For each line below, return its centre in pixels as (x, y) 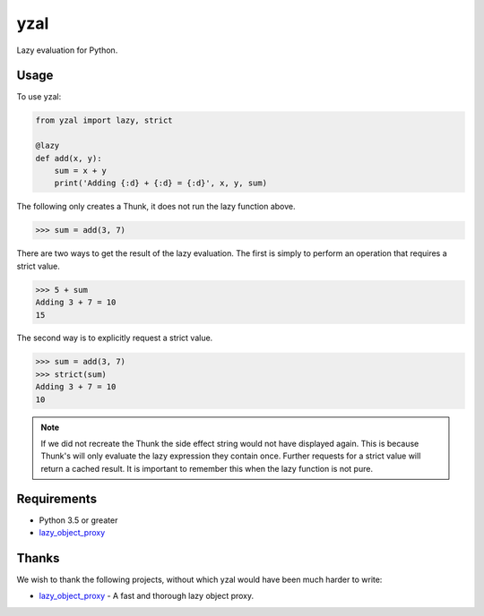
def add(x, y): (69, 158)
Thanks (38, 558)
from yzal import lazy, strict (104, 120)
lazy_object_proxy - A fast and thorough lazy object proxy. (147, 596)
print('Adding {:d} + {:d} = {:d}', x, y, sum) (161, 183)
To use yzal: (39, 97)
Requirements (57, 498)
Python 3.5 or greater (78, 520)
